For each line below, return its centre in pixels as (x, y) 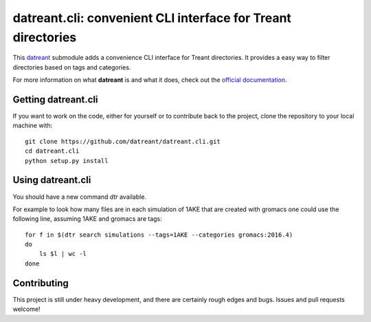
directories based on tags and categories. (72, 67)
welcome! (26, 309)
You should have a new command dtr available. (80, 197)
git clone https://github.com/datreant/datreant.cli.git (123, 141)
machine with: (33, 126)
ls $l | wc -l (63, 254)
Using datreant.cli (52, 180)
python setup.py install (67, 161)
